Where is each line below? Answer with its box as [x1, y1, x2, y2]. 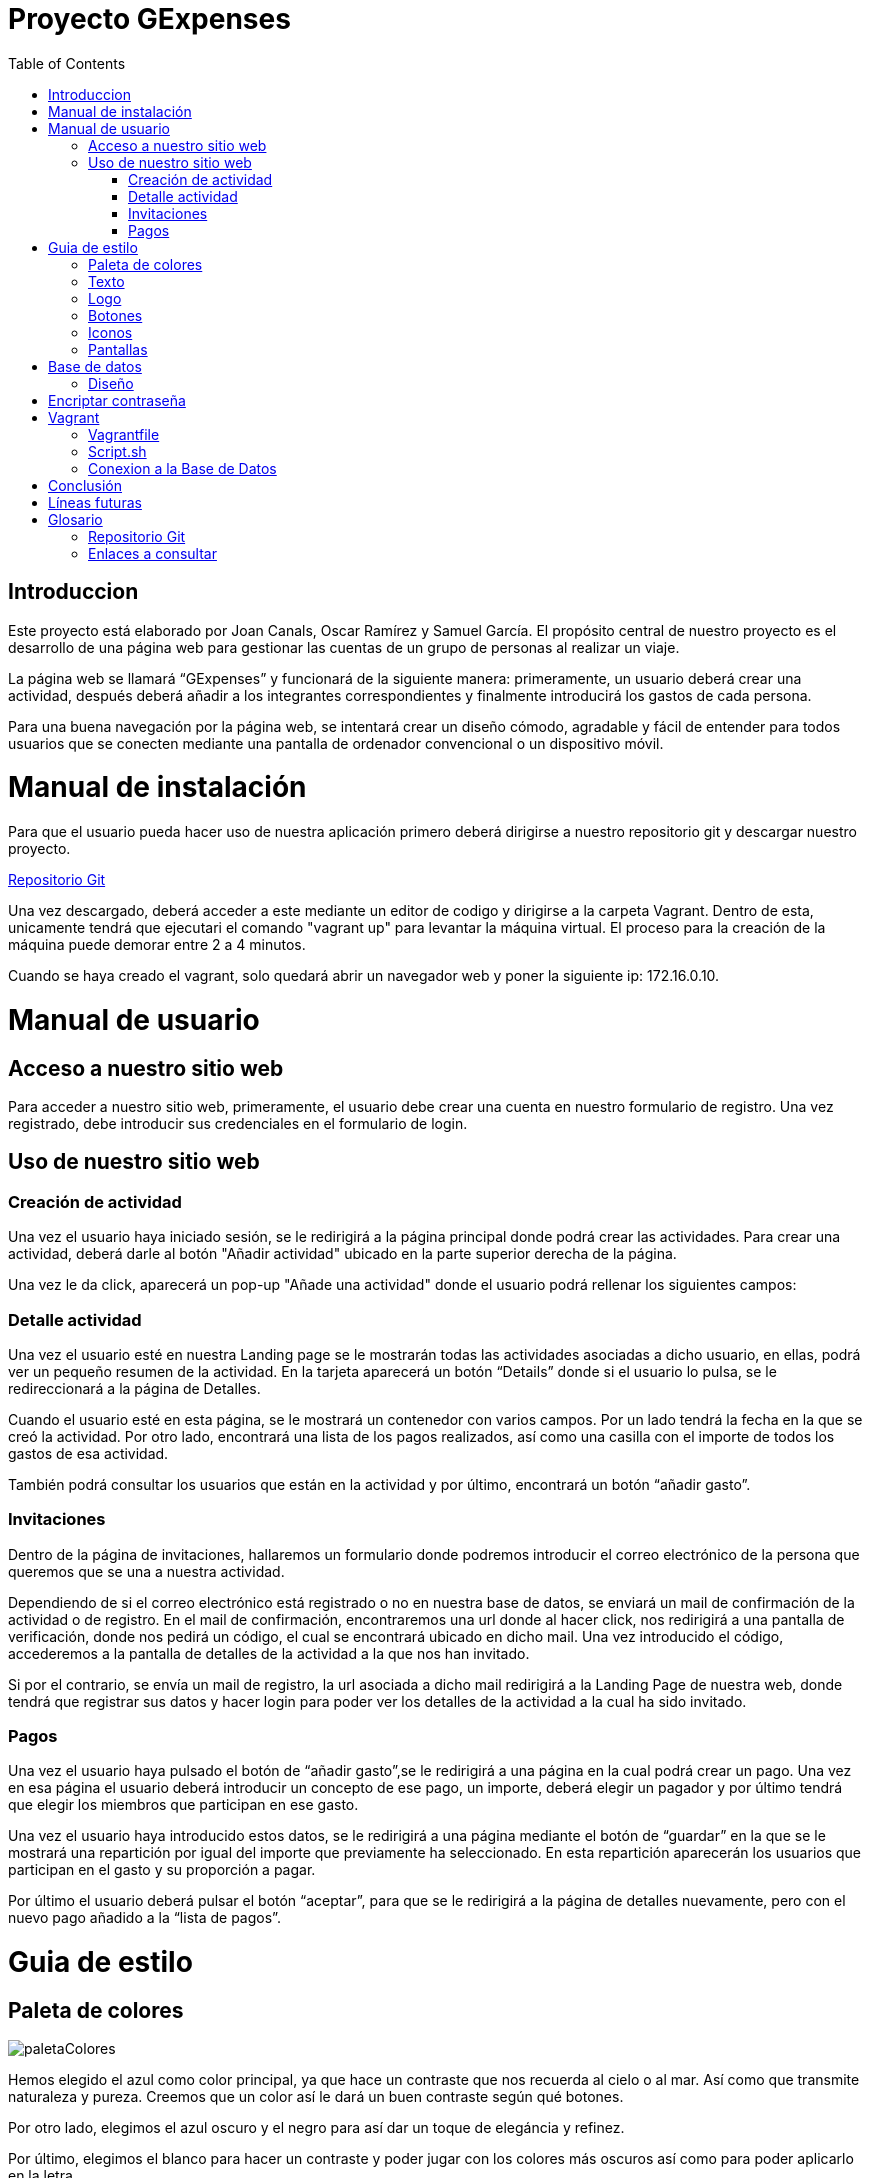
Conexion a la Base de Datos [88, 459, 277, 477]
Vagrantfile [88, 425, 160, 443]
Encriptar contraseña [48, 391, 186, 409]
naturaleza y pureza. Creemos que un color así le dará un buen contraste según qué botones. [8, 2088, 624, 2106]
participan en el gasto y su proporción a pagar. [8, 1861, 316, 1879]
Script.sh [88, 442, 147, 460]
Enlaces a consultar [88, 544, 217, 562]
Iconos [88, 323, 133, 341]
